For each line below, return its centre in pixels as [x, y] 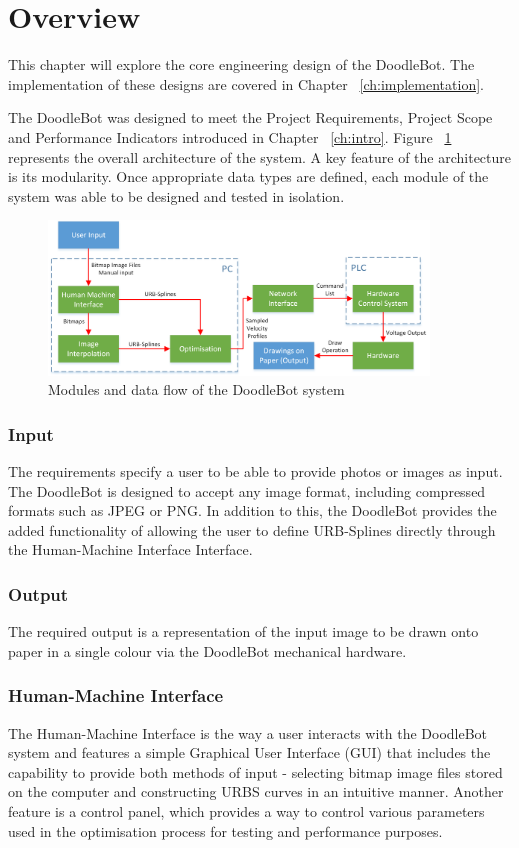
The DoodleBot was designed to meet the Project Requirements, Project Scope [250, 117]
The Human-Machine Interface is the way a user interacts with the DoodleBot [248, 732]
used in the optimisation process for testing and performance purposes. [225, 830]
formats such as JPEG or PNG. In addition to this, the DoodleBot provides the [252, 510]
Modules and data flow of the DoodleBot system [196, 389]
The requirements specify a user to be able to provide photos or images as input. [255, 471]
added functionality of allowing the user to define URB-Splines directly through [252, 529]
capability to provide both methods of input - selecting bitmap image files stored [255, 771]
